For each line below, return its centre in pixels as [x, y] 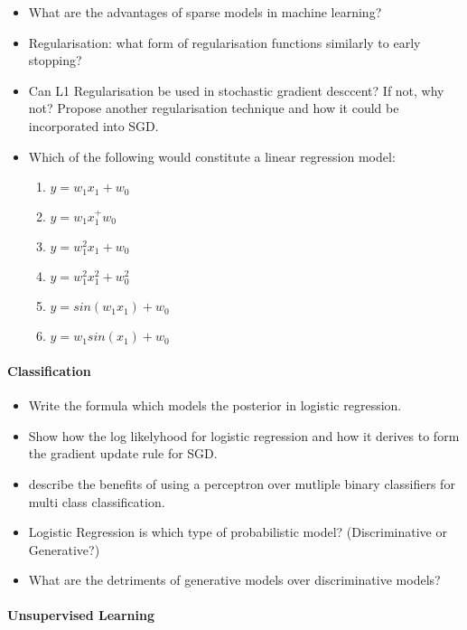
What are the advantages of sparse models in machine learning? [205, 12]
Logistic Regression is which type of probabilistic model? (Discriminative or [238, 532]
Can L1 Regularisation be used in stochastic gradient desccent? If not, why [236, 90]
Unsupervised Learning [81, 615]
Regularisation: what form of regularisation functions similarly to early [224, 42]
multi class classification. [97, 501]
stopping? [55, 60]
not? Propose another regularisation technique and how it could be [214, 108]
